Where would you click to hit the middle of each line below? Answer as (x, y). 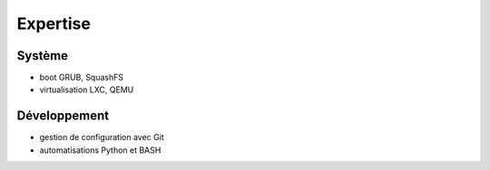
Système (42, 56)
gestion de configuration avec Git (102, 137)
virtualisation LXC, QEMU (87, 90)
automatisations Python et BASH (100, 150)
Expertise (54, 24)
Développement (63, 116)
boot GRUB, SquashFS (82, 78)
